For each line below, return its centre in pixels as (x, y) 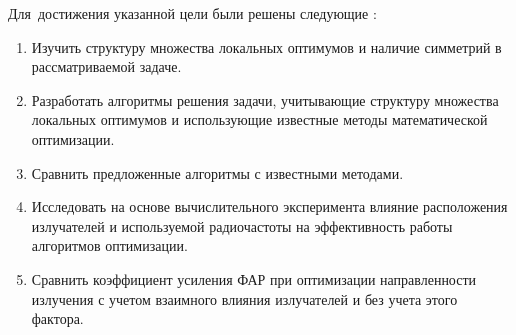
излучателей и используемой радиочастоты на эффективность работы (242, 225)
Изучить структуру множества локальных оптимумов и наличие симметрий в (266, 46)
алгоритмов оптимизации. (109, 245)
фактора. (57, 318)
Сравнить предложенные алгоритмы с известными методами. (217, 172)
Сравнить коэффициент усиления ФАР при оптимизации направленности (254, 278)
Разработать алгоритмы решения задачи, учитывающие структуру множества (265, 99)
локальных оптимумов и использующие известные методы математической (259, 119)
